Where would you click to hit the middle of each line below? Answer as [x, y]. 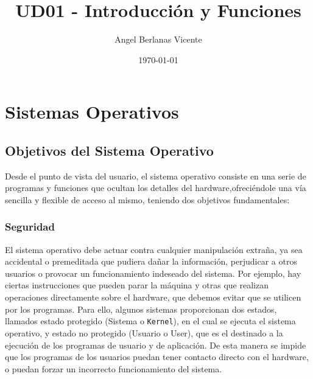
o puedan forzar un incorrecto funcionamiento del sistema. [114, 368]
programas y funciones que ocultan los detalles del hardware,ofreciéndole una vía [156, 188]
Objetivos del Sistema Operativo [109, 150]
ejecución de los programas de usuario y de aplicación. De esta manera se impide [156, 345]
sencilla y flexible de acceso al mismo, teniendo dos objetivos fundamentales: [147, 199]
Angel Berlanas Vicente [158, 39]
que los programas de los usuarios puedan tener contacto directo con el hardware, [157, 357]
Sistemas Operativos [92, 112]
